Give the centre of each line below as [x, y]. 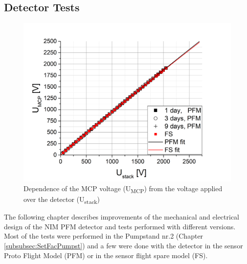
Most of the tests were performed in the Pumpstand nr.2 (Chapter [104, 236]
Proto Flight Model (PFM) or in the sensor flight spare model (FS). [106, 255]
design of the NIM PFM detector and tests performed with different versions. [120, 226]
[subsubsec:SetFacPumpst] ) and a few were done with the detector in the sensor [123, 246]
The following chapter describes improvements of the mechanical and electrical [122, 217]
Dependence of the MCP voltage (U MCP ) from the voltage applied [123, 189]
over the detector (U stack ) [62, 200]
